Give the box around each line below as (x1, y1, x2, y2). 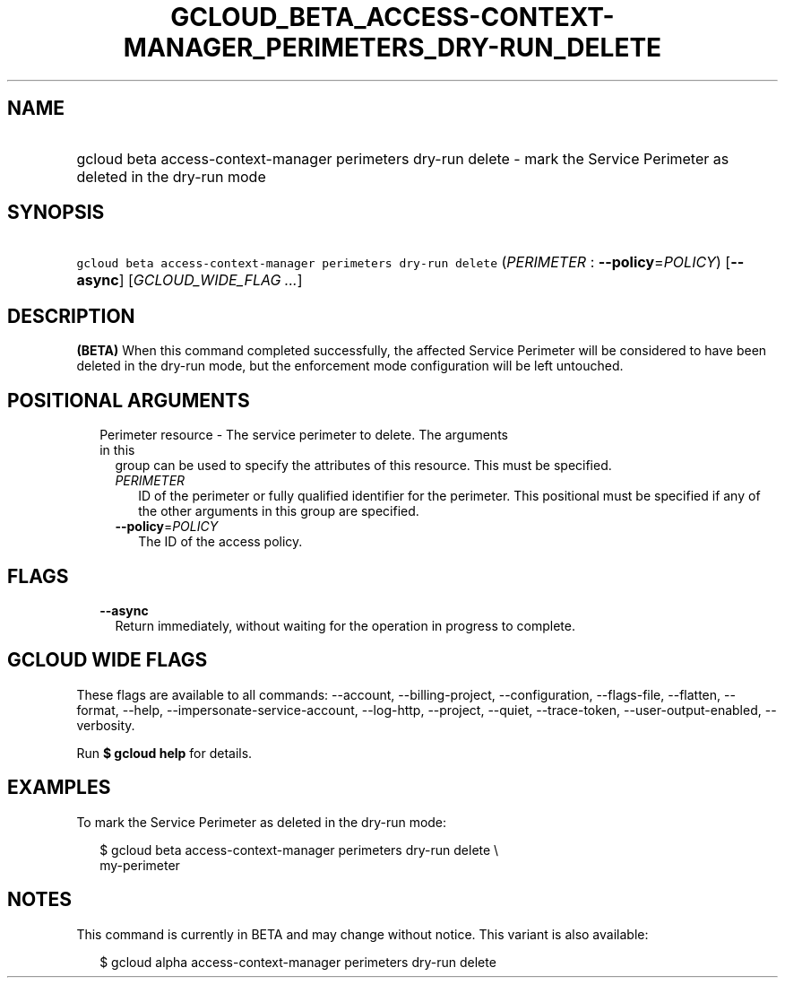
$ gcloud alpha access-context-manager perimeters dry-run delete (99, 954, 496, 970)
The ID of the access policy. (138, 534, 303, 550)
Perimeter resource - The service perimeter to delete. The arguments (99, 427, 508, 443)
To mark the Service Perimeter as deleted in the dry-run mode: (76, 814, 447, 830)
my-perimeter (99, 857, 180, 873)
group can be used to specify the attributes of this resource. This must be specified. (115, 458, 612, 474)
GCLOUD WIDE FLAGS (7, 649, 208, 672)
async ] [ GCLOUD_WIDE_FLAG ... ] (76, 271, 303, 290)
